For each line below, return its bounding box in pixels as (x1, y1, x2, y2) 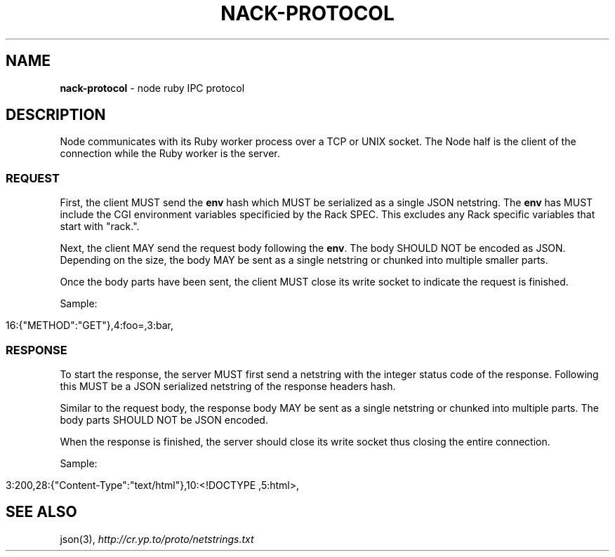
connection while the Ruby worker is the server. (60, 147, 280, 160)
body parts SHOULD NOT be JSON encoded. (60, 413, 268, 426)
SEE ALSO (6, 503, 77, 521)
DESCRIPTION (6, 106, 106, 124)
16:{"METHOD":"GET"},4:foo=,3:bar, (6, 319, 173, 332)
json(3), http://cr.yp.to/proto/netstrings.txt (60, 532, 254, 545)
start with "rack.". (60, 220, 140, 233)
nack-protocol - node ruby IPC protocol (60, 81, 245, 94)
